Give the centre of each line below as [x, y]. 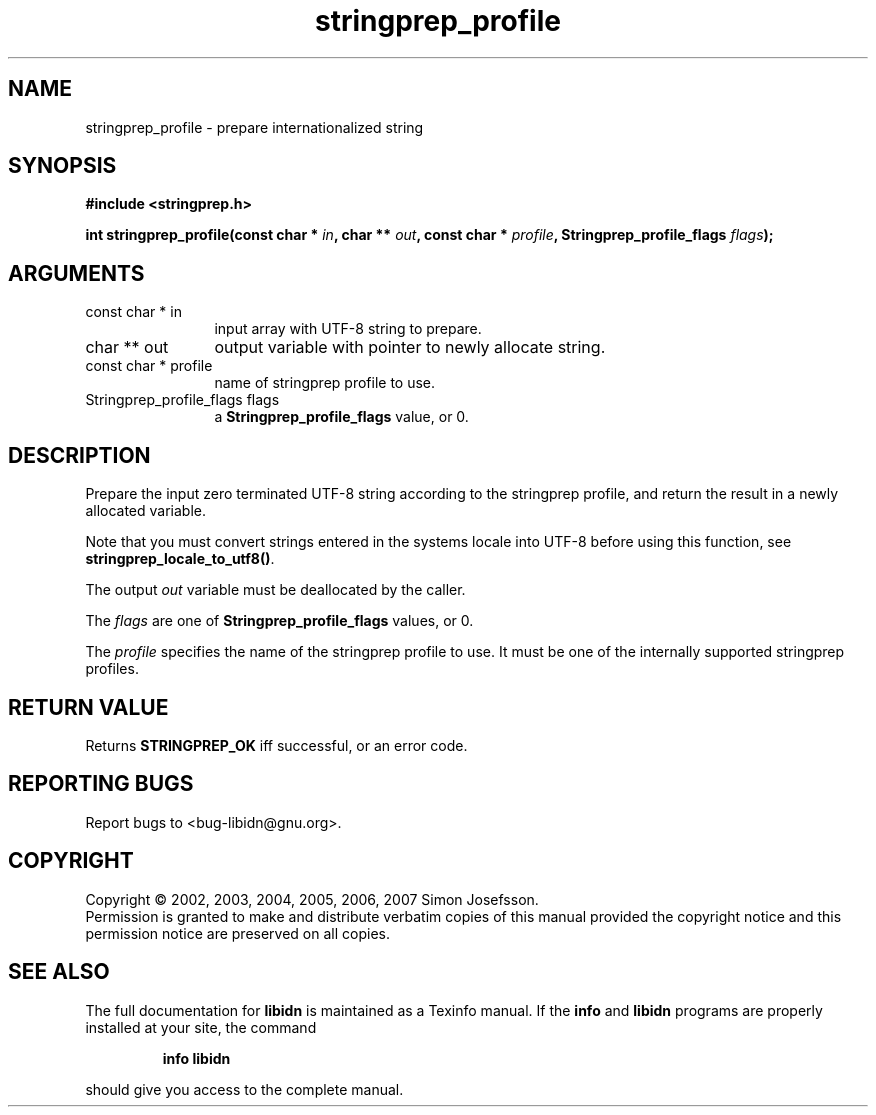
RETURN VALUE [88, 707]
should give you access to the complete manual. [244, 1089]
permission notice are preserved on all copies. [237, 933]
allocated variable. [146, 511]
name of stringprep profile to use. [325, 383]
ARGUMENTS [76, 273]
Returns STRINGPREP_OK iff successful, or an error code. [276, 745]
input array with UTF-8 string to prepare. [348, 329]
